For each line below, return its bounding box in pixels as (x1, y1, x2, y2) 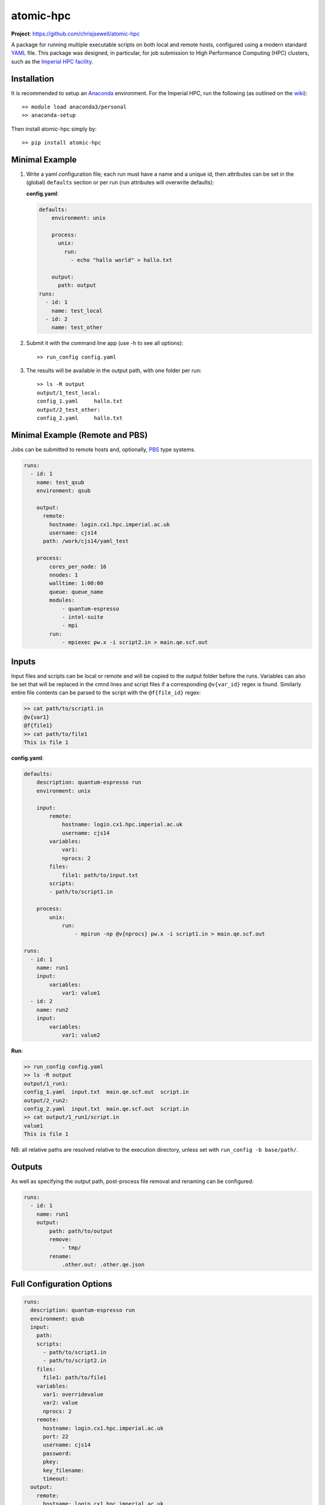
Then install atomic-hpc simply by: (11, 125, 97, 132)
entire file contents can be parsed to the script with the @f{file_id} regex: (11, 689, 201, 697)
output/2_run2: (23, 1097, 69, 1104)
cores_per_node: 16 (49, 563, 107, 570)
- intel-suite (61, 613, 104, 620)
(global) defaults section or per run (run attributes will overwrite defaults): (26, 179, 214, 186)
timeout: (43, 1475, 69, 1482)
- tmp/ (61, 1244, 81, 1252)
